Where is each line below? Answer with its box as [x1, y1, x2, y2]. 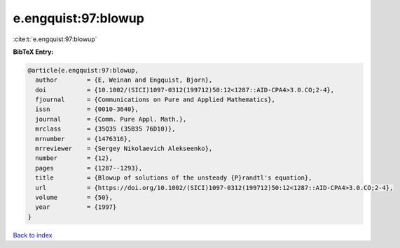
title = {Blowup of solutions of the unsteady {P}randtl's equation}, [35, 174, 312, 182]
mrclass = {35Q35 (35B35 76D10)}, [35, 125, 176, 133]
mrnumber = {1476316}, [35, 135, 132, 143]
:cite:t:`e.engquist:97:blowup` [13, 35, 97, 43]
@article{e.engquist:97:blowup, [27, 66, 139, 74]
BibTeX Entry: [13, 48, 54, 56]
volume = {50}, [35, 194, 113, 201]
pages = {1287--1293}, [35, 164, 143, 172]
